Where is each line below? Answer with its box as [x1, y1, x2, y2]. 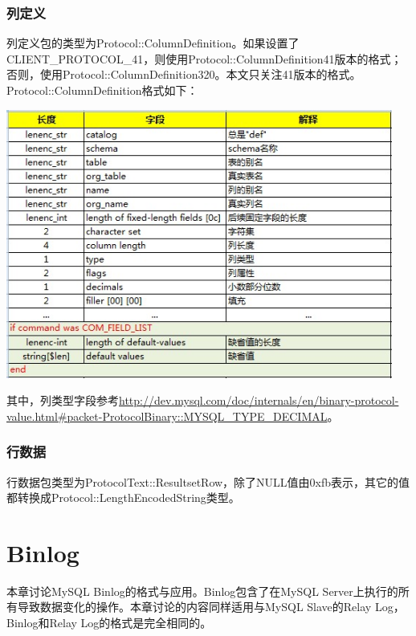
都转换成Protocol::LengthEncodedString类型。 [6, 489, 240, 506]
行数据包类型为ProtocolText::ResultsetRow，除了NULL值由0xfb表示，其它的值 [6, 473, 410, 490]
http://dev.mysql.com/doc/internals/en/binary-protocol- [119, 392, 399, 409]
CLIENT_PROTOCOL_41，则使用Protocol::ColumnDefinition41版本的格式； [6, 50, 402, 67]
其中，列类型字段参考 [6, 392, 119, 409]
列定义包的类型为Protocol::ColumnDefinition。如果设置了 [6, 35, 300, 51]
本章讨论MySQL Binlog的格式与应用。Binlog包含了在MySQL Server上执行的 [6, 582, 398, 599]
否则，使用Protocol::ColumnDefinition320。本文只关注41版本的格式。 [6, 66, 361, 83]
